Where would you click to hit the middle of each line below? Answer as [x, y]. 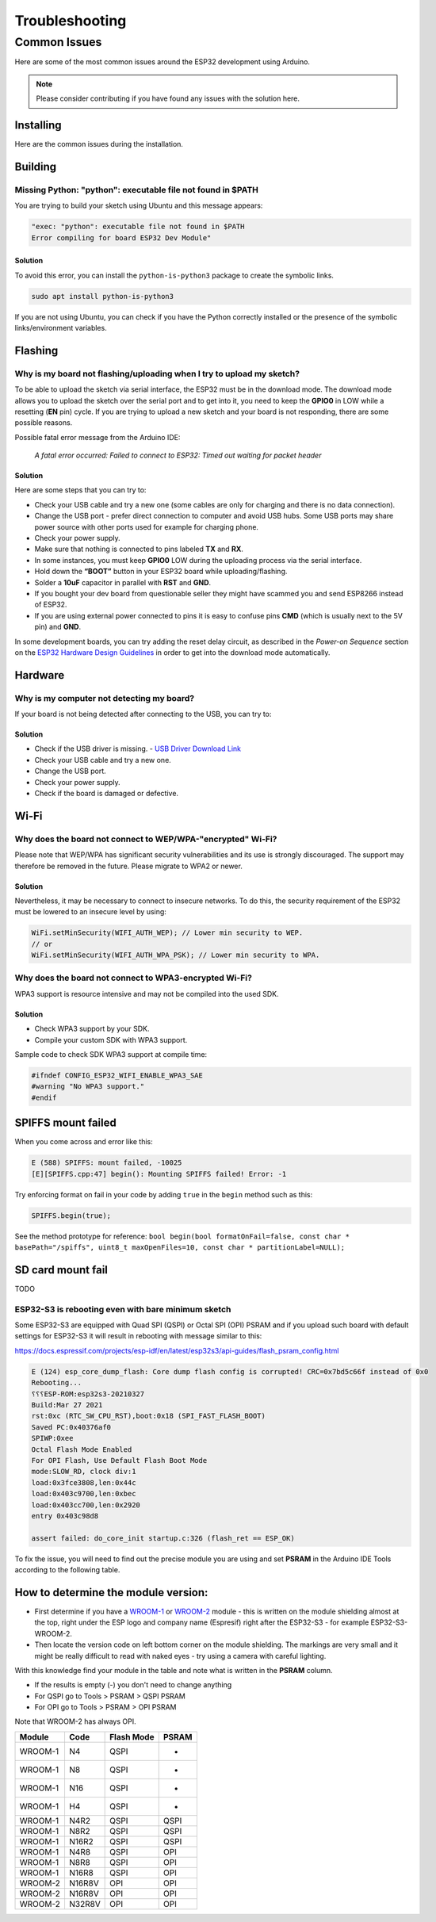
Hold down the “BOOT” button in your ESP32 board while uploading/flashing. [161, 572]
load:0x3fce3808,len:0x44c [84, 1482]
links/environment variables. [61, 327]
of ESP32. [51, 605]
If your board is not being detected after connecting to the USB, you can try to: [143, 714]
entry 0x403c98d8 [65, 1516]
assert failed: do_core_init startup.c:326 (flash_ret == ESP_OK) [163, 1538]
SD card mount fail [61, 1270]
